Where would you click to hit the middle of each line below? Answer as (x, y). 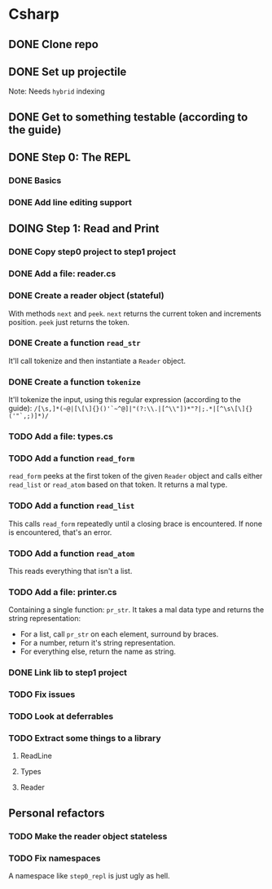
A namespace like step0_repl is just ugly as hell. (89, 875)
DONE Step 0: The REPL (70, 158)
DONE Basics (35, 181)
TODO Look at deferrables (61, 716)
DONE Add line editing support (70, 203)
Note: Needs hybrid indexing (57, 91)
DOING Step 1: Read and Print (84, 229)
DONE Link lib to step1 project (68, 672)
